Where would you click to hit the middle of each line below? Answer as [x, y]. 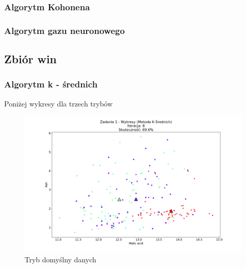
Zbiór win [30, 59]
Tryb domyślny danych [60, 259]
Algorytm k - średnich [51, 84]
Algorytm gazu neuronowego [65, 30]
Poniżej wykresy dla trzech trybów [58, 103]
